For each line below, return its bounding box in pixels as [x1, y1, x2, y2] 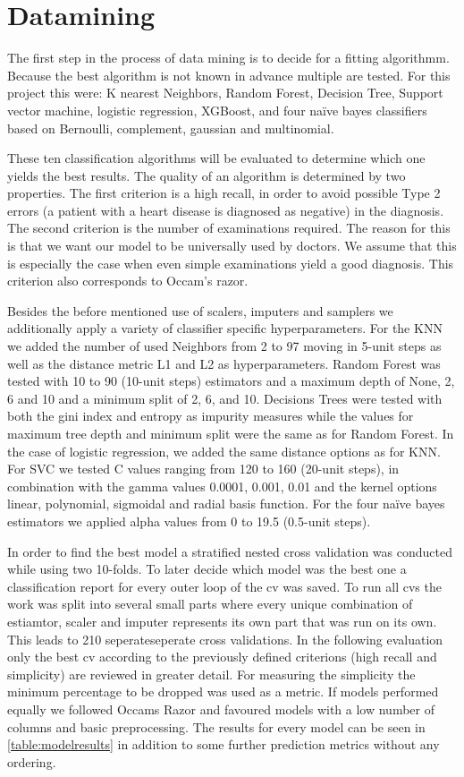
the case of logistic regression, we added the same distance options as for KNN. [7, 441, 441, 460]
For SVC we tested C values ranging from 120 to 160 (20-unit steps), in [7, 459, 400, 478]
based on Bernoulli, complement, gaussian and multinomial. [7, 118, 334, 137]
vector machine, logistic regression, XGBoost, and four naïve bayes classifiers [7, 100, 427, 119]
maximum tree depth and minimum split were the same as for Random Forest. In [7, 424, 454, 442]
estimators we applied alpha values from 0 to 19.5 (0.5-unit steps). [7, 511, 371, 530]
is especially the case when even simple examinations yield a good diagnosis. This [7, 253, 454, 272]
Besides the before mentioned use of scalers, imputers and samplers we [7, 301, 393, 320]
